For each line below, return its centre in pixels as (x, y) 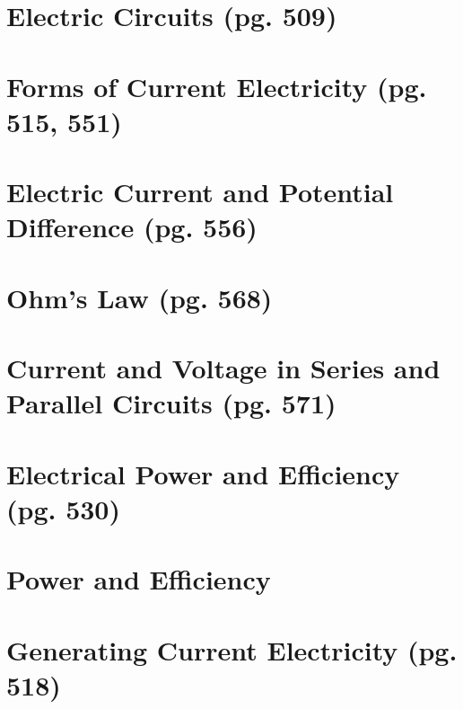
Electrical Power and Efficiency (203, 473)
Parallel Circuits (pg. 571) (171, 403)
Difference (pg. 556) (132, 227)
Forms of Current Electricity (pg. (217, 86)
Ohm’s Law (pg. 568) (140, 297)
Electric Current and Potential (200, 192)
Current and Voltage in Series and (223, 368)
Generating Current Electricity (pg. (232, 649)
